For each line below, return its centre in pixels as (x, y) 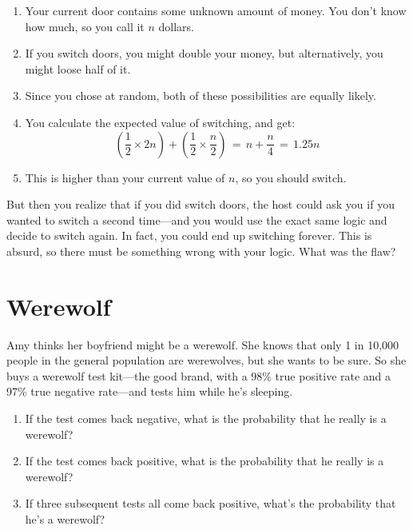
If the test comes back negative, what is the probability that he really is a (206, 418)
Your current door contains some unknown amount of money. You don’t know (216, 10)
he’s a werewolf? (65, 519)
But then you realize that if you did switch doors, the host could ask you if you (201, 204)
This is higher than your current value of (125, 177)
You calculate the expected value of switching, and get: (160, 122)
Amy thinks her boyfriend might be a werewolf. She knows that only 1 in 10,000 (203, 344)
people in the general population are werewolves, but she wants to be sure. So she (206, 360)
